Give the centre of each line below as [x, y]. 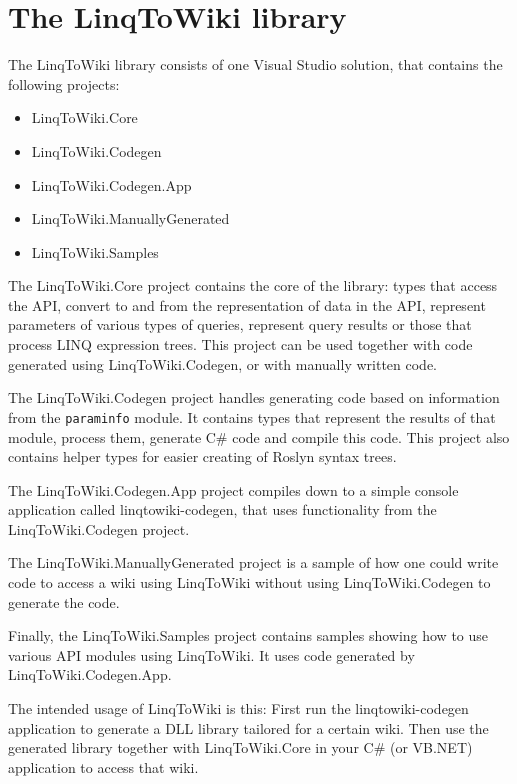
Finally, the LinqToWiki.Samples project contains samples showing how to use [248, 635]
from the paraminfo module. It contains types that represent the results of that [252, 416]
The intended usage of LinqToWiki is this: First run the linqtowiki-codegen [238, 708]
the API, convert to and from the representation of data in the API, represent [247, 304]
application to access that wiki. [103, 766]
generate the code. [64, 601]
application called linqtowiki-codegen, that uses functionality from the [222, 509]
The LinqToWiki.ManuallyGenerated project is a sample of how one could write [253, 562]
